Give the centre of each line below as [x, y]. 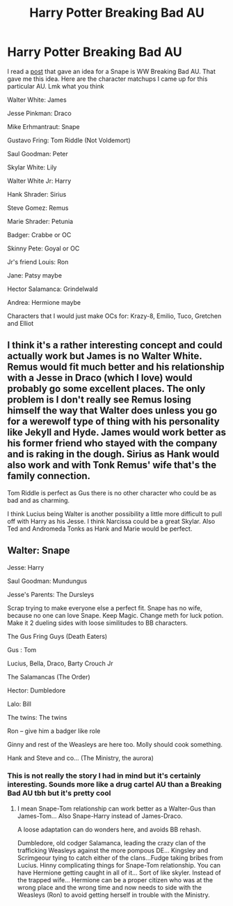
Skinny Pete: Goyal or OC [43, 248]
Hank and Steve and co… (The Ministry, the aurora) [81, 757]
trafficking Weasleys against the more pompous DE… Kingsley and [113, 850]
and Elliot [21, 323]
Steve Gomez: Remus [38, 208]
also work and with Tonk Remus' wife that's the [112, 465]
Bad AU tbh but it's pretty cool [59, 793]
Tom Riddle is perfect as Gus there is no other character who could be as [112, 492]
